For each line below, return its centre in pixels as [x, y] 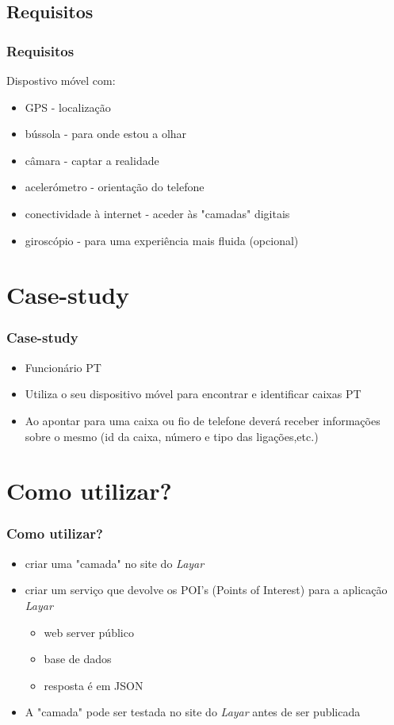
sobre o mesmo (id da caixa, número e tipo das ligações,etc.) [172, 436]
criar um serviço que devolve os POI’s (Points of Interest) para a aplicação [206, 590]
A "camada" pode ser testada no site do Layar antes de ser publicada [193, 712]
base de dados [78, 659]
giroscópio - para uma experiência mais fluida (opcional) [162, 240]
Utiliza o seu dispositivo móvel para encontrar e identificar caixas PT [193, 394]
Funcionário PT [63, 367]
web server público [89, 632]
